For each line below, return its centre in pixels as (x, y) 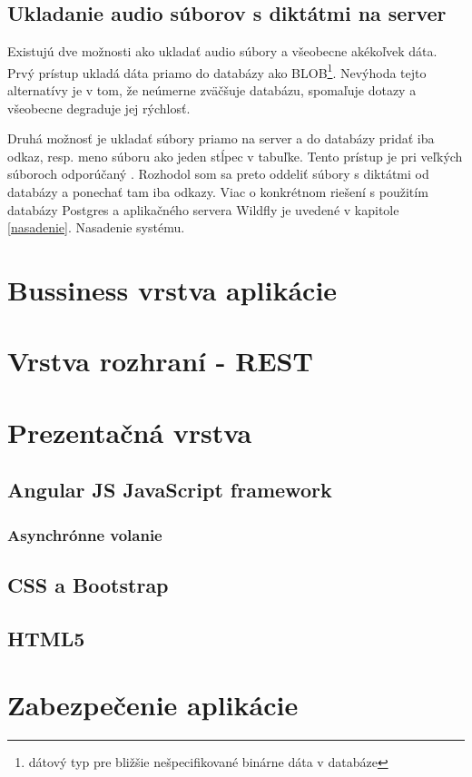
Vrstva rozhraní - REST (160, 361)
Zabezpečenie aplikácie (153, 705)
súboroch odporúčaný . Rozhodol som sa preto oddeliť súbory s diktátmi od (218, 174)
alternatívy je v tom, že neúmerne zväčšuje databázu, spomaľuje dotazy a (212, 90)
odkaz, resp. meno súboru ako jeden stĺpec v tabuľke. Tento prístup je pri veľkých (235, 156)
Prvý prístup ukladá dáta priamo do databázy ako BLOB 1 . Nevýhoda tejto (217, 71)
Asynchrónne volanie (85, 534)
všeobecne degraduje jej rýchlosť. (99, 108)
